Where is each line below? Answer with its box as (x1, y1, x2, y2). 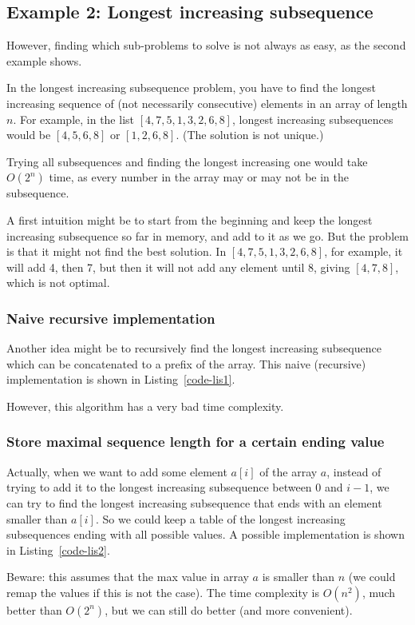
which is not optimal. (6, 274, 110, 291)
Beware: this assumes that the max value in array (6, 568, 249, 585)
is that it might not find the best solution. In (6, 243, 227, 260)
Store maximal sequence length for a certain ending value (6, 432, 385, 452)
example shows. (6, 52, 82, 69)
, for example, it (324, 243, 403, 260)
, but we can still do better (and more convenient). (105, 601, 353, 618)
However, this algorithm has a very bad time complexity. (6, 397, 284, 414)
